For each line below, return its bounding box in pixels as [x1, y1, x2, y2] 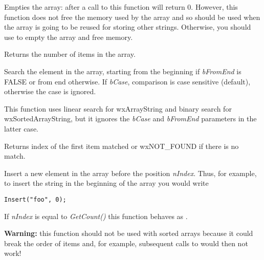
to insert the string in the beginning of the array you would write [4, 178, 209, 188]
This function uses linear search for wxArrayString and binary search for [4, 103, 232, 114]
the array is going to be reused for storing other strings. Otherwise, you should [4, 21, 251, 32]
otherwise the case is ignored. [4, 86, 96, 97]
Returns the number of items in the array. [4, 49, 136, 59]
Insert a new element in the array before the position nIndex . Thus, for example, [4, 167, 257, 178]
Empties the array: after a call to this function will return [4, 2, 185, 12]
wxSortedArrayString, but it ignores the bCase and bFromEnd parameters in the [4, 113, 257, 124]
